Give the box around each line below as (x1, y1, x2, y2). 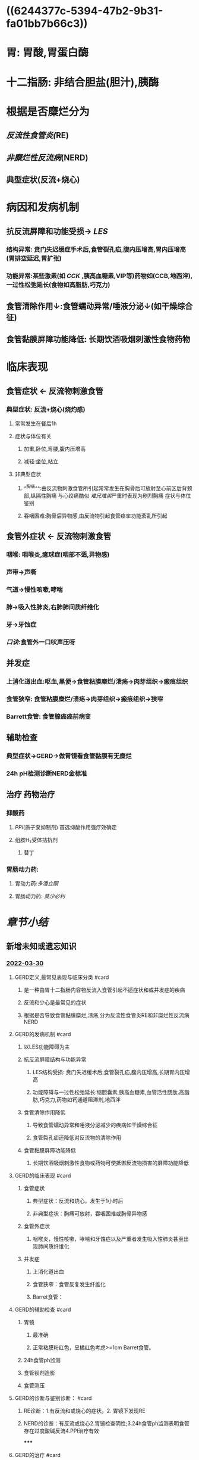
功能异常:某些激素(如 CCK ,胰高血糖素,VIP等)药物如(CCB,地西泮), (6, 272, 193, 280)
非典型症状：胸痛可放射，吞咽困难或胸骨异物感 (32, 1210, 147, 1217)
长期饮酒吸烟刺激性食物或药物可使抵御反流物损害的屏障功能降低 (32, 1159, 189, 1166)
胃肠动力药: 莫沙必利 (14, 892, 65, 900)
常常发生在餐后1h (14, 420, 57, 427)
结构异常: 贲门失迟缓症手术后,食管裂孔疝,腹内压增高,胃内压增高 (6, 245, 186, 254)
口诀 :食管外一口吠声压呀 (6, 638, 75, 646)
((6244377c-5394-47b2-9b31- (6, 4, 163, 18)
